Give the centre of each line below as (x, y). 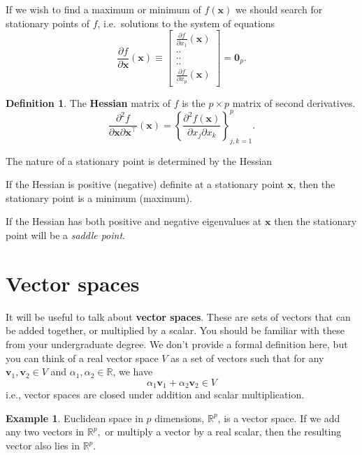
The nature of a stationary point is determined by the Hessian (139, 160)
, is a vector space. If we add (279, 418)
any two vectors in (45, 432)
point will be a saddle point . (65, 235)
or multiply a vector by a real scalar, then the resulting (223, 432)
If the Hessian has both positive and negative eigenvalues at (134, 221)
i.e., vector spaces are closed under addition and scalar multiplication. (155, 395)
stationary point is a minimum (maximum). (99, 197)
